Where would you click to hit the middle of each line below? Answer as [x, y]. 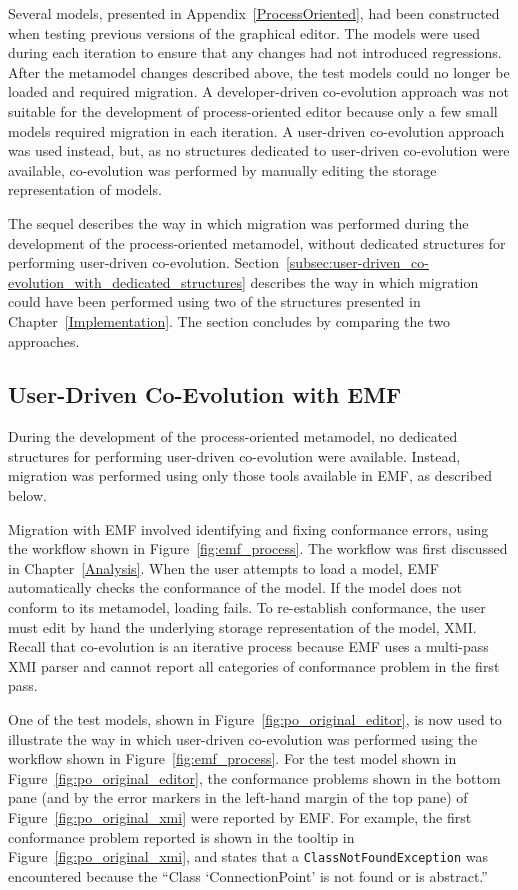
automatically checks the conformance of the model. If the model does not [235, 587]
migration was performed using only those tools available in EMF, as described [250, 475]
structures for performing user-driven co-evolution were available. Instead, [234, 455]
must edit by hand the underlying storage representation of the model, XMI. [242, 626]
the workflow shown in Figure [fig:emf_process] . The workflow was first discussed [258, 548]
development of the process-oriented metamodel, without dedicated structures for [257, 242]
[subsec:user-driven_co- [357, 262]
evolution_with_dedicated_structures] [127, 281]
